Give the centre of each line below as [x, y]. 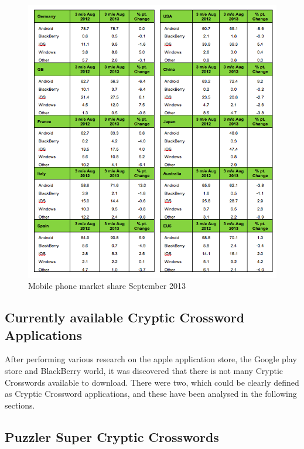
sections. [20, 405]
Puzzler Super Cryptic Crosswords [112, 436]
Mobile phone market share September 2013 [107, 286]
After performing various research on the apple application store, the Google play [151, 359]
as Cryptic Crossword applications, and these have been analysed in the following [151, 394]
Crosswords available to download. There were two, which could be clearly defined [152, 382]
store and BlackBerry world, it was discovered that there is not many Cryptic [144, 371]
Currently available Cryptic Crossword [125, 317]
